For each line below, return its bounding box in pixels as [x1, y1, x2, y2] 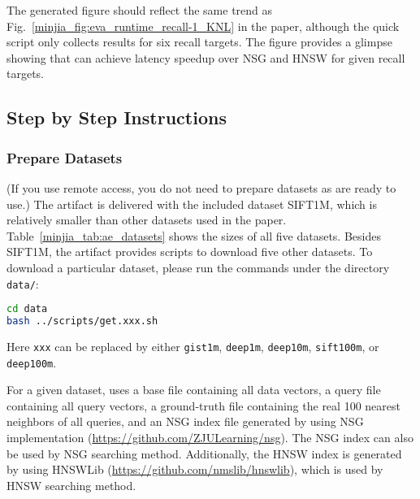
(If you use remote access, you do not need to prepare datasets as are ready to [6, 179, 396, 196]
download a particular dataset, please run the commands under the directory [6, 258, 390, 276]
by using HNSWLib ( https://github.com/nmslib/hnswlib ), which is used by [6, 461, 383, 478]
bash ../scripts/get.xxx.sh [6, 315, 158, 328]
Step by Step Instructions [6, 105, 227, 130]
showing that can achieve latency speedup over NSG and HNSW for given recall [6, 49, 405, 66]
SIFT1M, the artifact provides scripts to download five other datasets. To [6, 243, 373, 260]
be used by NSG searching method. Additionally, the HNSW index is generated [6, 445, 402, 462]
